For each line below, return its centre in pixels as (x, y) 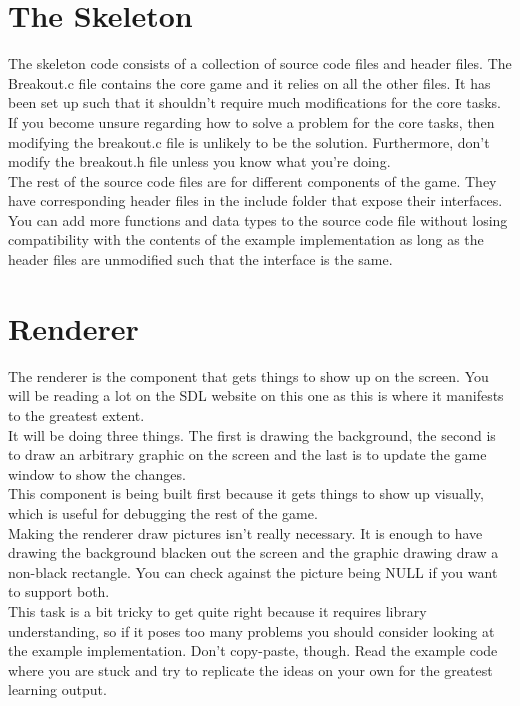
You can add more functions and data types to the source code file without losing (258, 219)
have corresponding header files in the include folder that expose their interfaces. (255, 200)
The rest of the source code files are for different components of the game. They (252, 180)
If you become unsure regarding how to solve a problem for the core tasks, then (251, 121)
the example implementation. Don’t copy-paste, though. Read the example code (253, 650)
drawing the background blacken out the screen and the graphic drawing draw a (253, 552)
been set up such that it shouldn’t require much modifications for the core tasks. (254, 102)
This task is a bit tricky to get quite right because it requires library (217, 610)
